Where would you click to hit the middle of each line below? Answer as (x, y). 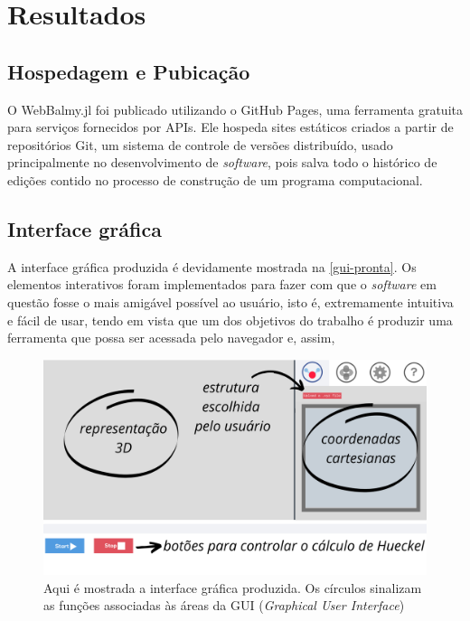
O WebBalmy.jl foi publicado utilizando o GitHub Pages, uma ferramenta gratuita (235, 109)
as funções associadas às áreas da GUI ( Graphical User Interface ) (224, 605)
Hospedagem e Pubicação (129, 71)
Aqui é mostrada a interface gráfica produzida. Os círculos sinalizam (233, 587)
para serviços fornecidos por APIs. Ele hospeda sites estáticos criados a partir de (230, 127)
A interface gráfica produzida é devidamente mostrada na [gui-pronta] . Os (212, 266)
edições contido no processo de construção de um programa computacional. (215, 179)
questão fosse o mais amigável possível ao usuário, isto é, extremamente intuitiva (230, 301)
